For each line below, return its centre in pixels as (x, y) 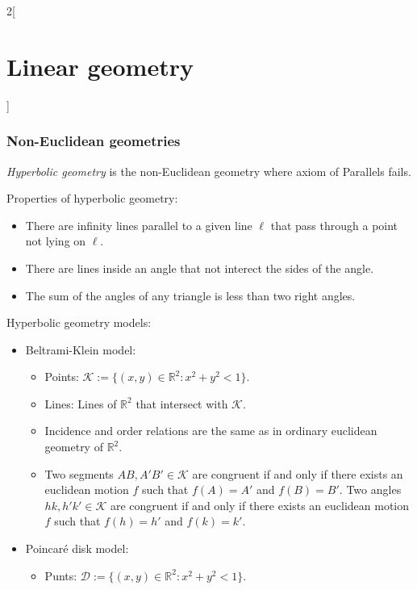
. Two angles (370, 490)
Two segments (79, 473)
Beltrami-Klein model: (81, 349)
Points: (62, 377)
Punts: (61, 575)
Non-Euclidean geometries (94, 141)
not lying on (56, 241)
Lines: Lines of (81, 403)
